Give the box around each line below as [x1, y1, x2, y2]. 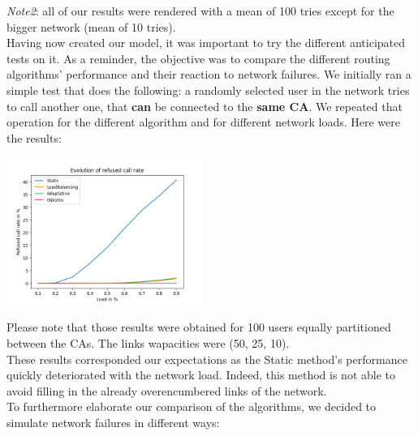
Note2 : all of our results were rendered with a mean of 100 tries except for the [6, 2, 394, 19]
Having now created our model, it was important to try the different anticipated [6, 34, 406, 51]
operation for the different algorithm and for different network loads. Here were [6, 113, 400, 130]
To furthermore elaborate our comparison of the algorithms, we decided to [6, 398, 377, 415]
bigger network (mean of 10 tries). [6, 18, 176, 35]
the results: [6, 129, 62, 146]
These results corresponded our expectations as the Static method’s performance [6, 350, 407, 367]
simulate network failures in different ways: [6, 413, 220, 430]
